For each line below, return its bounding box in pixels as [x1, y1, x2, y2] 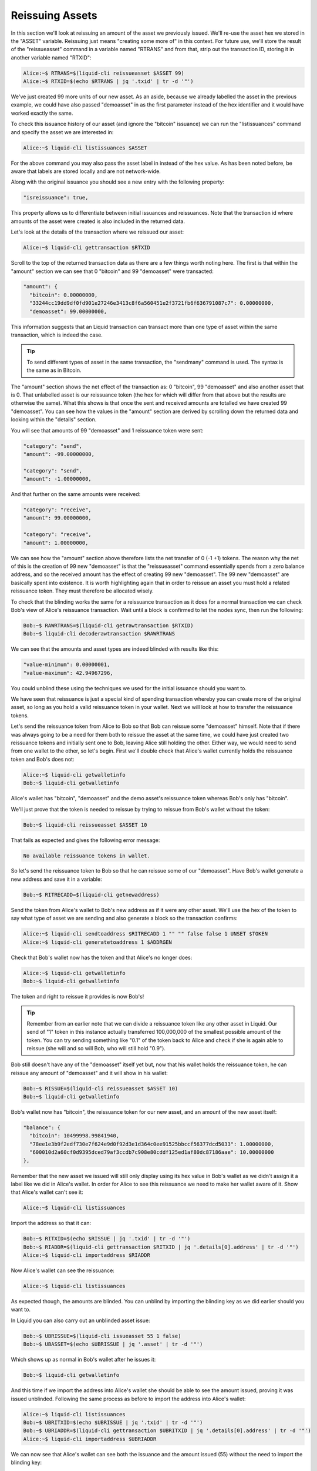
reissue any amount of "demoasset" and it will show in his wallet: [11, 1069, 168, 1076]
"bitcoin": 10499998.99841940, [29, 1133, 120, 1139]
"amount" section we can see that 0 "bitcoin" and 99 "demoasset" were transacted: [11, 268, 214, 275]
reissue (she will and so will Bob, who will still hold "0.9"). [26, 1044, 166, 1051]
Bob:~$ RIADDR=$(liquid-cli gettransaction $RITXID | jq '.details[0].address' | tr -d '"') [23, 1243, 299, 1250]
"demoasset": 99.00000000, [29, 308, 107, 315]
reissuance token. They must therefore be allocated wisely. [11, 587, 154, 594]
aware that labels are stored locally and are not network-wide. [11, 168, 161, 175]
